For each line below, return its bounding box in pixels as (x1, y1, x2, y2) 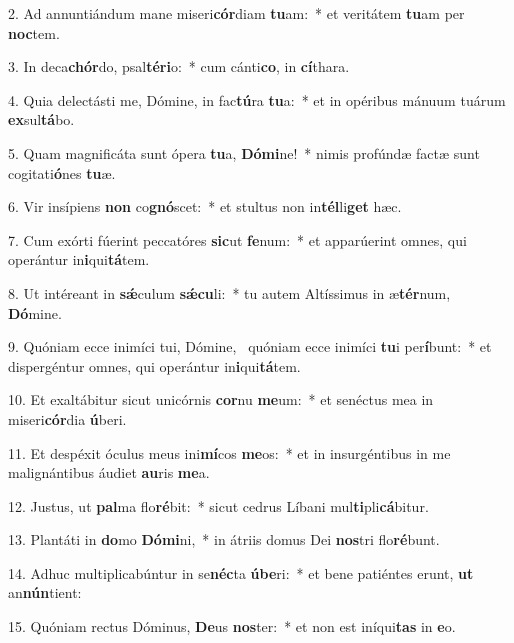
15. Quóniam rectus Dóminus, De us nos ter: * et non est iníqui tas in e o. (8, 616, 456, 637)
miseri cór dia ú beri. (8, 408, 127, 429)
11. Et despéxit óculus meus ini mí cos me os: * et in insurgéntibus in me (8, 442, 451, 463)
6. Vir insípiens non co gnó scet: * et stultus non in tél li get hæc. (8, 196, 402, 217)
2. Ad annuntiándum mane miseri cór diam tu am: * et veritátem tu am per (8, 3, 465, 23)
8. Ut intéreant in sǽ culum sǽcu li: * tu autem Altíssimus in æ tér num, (8, 282, 451, 303)
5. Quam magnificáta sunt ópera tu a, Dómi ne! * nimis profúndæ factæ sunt (8, 142, 480, 163)
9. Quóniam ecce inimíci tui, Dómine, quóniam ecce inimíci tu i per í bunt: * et (8, 336, 492, 357)
